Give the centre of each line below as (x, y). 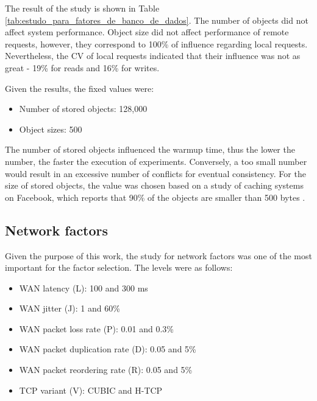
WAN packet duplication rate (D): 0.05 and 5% (108, 349)
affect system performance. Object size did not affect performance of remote (147, 32)
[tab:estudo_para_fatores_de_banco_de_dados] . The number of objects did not (157, 20)
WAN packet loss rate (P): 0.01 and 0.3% (96, 328)
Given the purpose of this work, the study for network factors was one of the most (158, 255)
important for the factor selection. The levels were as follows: (119, 267)
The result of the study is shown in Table (82, 8)
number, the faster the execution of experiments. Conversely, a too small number (156, 161)
